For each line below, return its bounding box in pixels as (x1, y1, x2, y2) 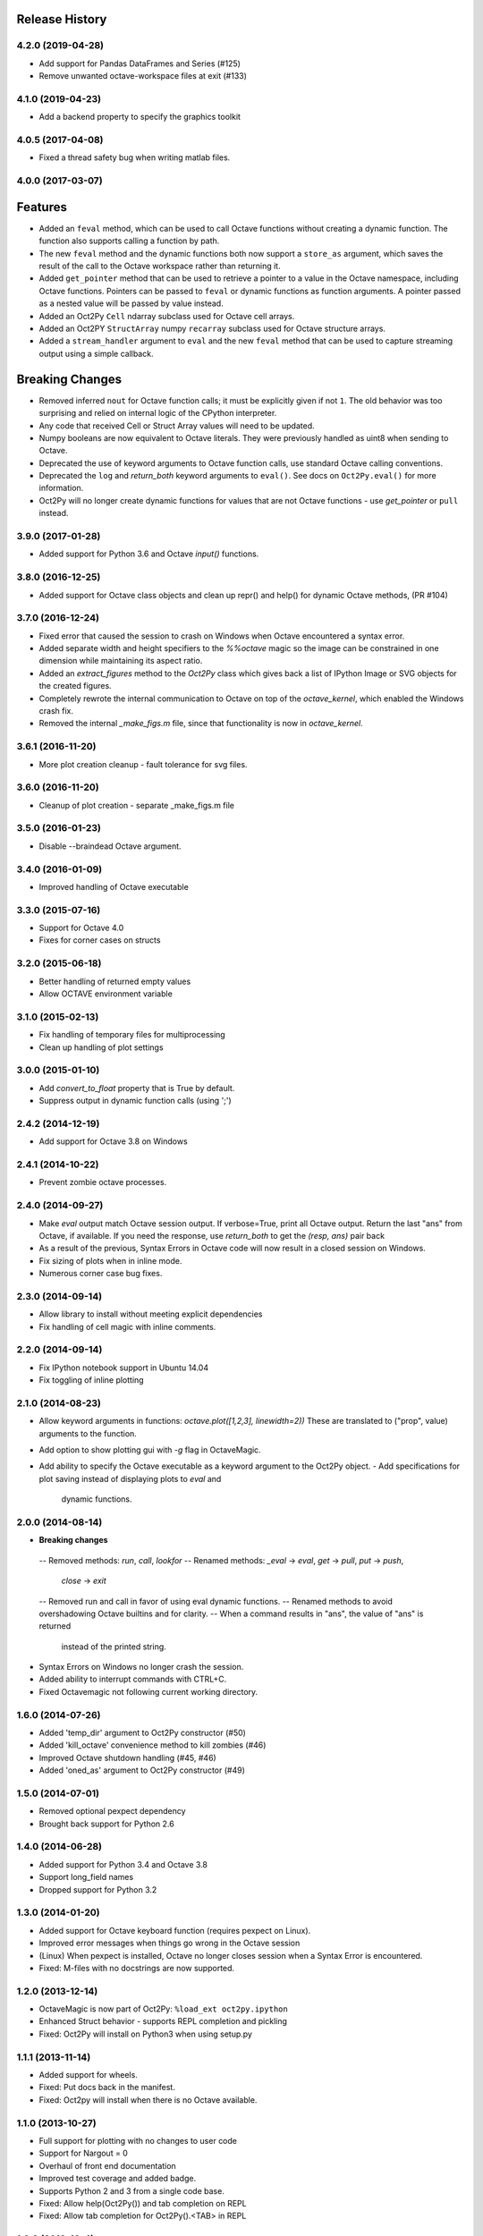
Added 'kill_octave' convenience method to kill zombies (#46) (38, 1740, 267, 1750)
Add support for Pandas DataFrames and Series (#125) (38, 58, 241, 69)
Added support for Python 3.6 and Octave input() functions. (38, 548, 259, 559)
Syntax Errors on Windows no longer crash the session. (38, 1662, 244, 1673)
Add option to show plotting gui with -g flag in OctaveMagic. (38, 1444, 261, 1455)
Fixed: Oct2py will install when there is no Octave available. (38, 2094, 258, 2105)
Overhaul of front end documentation (38, 2160, 176, 2171)
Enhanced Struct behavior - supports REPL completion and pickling (38, 2016, 288, 2027)
